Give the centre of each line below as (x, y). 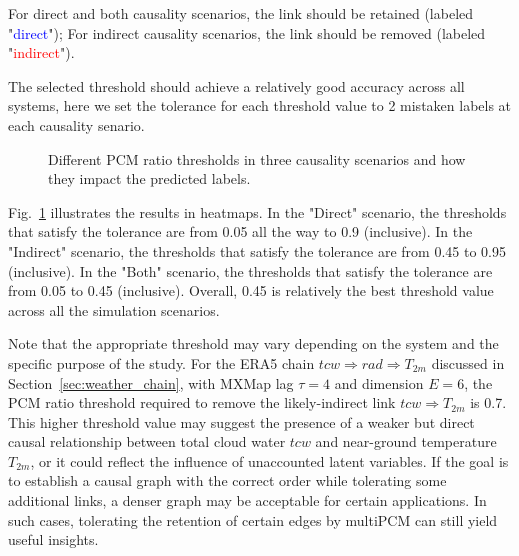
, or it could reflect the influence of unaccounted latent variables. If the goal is (269, 460)
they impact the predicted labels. (149, 178)
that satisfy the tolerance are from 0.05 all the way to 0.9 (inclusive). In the (240, 231)
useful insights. (53, 539)
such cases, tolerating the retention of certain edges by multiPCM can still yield (253, 519)
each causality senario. (76, 124)
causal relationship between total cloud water (147, 441)
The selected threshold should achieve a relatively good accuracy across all (236, 85)
